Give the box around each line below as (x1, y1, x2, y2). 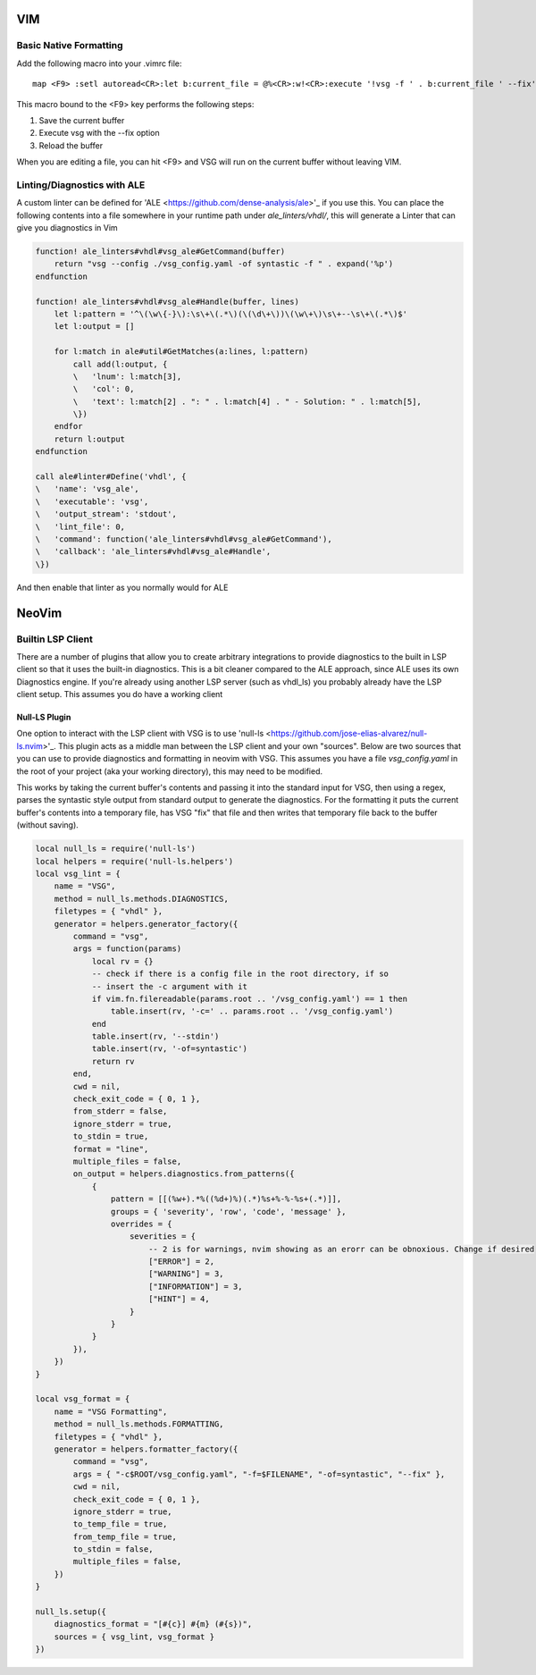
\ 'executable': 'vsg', (35, 496, 149, 507)
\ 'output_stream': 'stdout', (35, 509, 178, 519)
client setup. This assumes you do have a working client (16, 689, 223, 700)
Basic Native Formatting (16, 39, 124, 52)
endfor (54, 421, 83, 432)
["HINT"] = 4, (147, 1294, 210, 1304)
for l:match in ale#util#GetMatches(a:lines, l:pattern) (54, 347, 309, 357)
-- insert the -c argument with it (91, 981, 247, 991)
